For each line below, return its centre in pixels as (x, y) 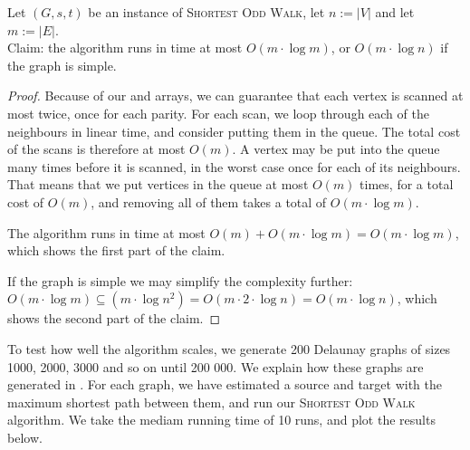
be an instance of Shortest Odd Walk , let (206, 12)
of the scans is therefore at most (96, 149)
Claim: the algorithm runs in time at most (125, 48)
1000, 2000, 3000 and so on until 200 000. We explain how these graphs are (216, 366)
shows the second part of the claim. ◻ (114, 318)
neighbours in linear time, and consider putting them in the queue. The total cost (234, 131)
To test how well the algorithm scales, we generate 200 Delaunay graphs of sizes (229, 348)
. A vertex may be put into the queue (336, 149)
